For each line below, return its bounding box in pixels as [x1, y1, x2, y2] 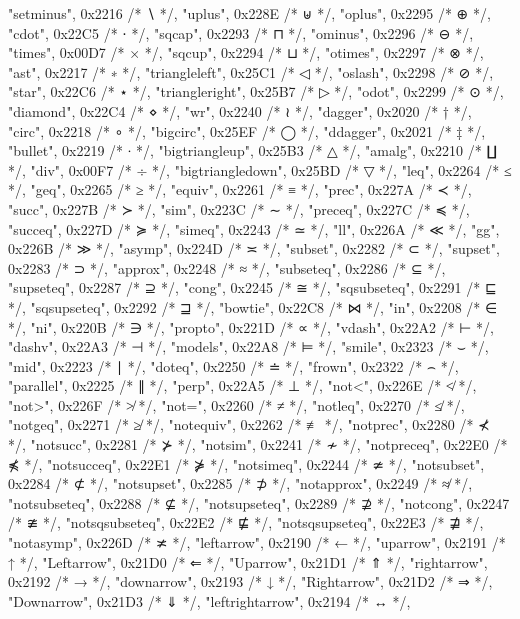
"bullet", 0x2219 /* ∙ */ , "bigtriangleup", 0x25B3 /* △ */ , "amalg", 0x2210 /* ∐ [8, 140, 497, 161]
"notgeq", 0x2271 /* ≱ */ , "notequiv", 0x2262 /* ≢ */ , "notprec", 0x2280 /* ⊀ [8, 414, 490, 435]
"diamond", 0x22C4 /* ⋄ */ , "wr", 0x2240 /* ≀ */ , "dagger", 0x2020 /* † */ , [8, 100, 472, 121]
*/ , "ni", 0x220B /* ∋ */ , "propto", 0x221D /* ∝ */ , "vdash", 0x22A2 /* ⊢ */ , [8, 316, 494, 337]
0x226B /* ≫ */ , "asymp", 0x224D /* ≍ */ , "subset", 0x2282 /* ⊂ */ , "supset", [8, 238, 500, 259]
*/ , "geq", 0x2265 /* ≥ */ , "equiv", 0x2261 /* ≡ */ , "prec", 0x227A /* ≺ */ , [8, 179, 472, 200]
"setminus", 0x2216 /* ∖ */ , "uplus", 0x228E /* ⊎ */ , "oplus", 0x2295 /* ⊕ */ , [8, 3, 491, 23]
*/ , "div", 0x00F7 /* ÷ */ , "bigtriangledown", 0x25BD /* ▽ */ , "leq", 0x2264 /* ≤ [8, 159, 512, 180]
